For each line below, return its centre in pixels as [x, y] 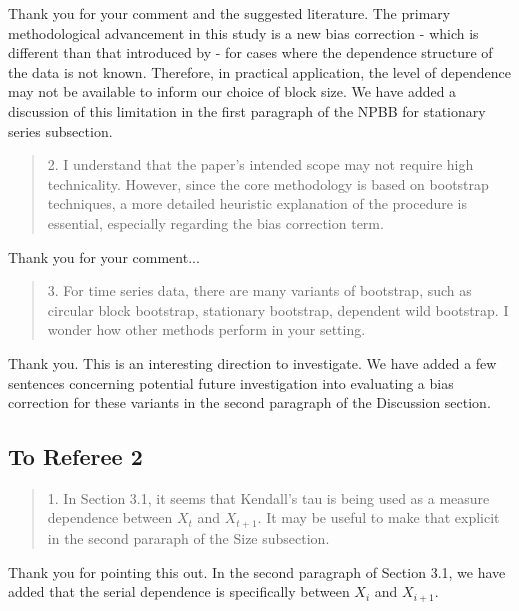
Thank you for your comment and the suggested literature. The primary [229, 13]
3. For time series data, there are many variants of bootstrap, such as [259, 290]
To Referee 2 [75, 456]
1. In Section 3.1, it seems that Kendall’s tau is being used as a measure [268, 497]
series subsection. [60, 130]
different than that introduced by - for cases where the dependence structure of [250, 52]
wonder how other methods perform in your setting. [206, 329]
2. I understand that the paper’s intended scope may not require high [260, 164]
